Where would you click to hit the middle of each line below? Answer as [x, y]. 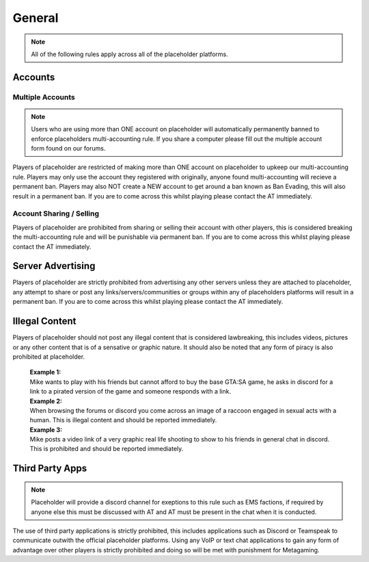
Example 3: [46, 430]
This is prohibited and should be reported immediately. [107, 449]
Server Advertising [54, 266]
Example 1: [45, 372]
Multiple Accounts [44, 97]
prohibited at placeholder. [49, 357]
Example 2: [46, 401]
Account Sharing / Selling [56, 214]
